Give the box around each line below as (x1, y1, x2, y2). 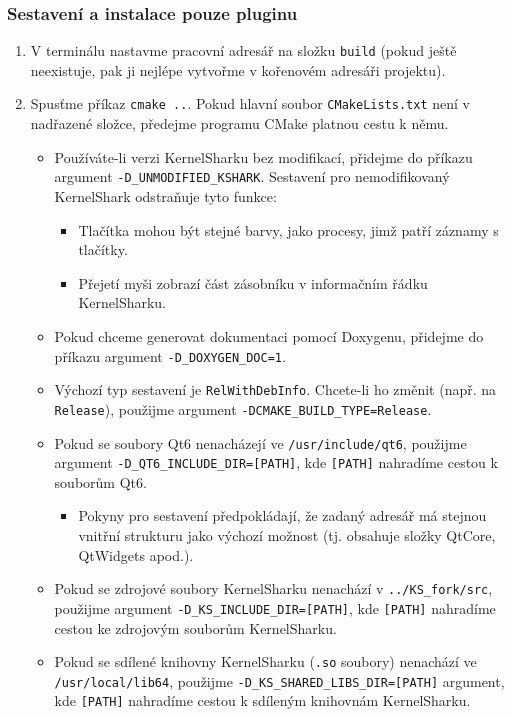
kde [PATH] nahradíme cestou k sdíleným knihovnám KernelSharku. (54, 690, 471, 711)
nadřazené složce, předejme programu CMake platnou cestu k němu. (30, 113, 449, 134)
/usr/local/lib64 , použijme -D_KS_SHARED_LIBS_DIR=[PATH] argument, (54, 670, 505, 691)
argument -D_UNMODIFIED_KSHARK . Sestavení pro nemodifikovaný (54, 166, 450, 187)
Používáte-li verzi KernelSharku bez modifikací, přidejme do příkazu (54, 146, 473, 167)
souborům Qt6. (54, 471, 147, 492)
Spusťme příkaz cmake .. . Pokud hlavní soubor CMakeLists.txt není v (30, 93, 470, 114)
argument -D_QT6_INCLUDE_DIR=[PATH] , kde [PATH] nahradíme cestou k (54, 452, 498, 473)
